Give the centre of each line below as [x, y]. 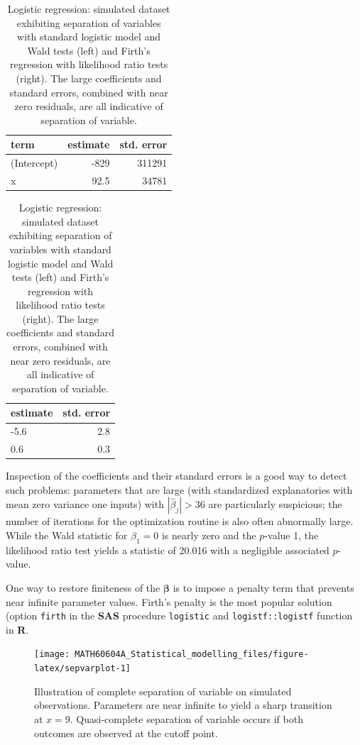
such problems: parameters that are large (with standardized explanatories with [179, 489]
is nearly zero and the [209, 535]
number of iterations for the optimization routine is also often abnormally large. [180, 521]
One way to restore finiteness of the [83, 587]
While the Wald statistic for [67, 535]
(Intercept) [34, 163]
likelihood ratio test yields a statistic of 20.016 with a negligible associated [168, 550]
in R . [17, 629]
